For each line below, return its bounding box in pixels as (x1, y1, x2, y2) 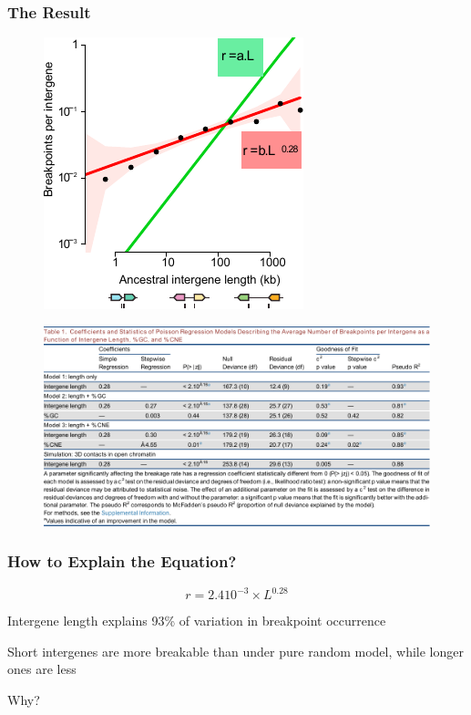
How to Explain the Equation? (7, 550, 237, 573)
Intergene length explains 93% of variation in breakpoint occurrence (7, 611, 386, 630)
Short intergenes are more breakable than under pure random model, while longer (7, 641, 464, 660)
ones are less (7, 659, 77, 679)
